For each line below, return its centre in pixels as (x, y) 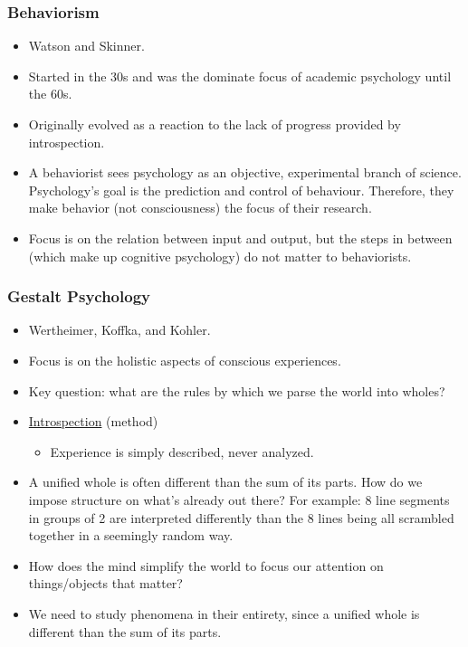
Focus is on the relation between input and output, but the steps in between (240, 238)
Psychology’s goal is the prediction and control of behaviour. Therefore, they (241, 190)
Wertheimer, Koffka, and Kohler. (119, 330)
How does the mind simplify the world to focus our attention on (206, 565)
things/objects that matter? (105, 583)
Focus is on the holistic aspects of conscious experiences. (185, 360)
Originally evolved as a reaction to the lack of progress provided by (215, 124)
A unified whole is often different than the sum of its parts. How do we (225, 482)
